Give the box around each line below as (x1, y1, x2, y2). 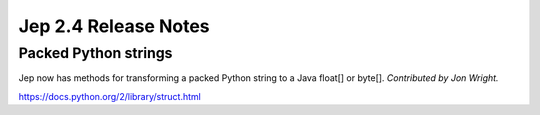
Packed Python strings (18, 44, 173, 62)
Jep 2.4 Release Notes (18, 15, 210, 37)
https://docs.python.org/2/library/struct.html (18, 90, 202, 102)
